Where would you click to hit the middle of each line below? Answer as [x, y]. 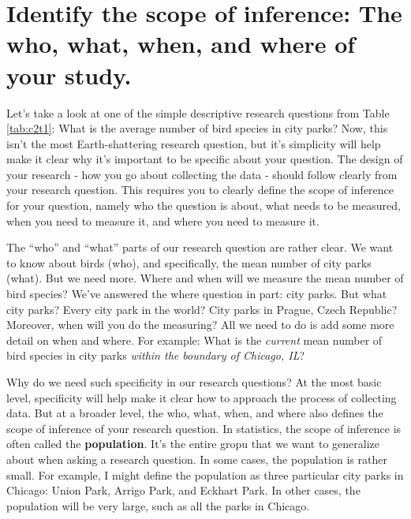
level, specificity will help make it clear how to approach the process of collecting [202, 397]
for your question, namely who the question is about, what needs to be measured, [204, 205]
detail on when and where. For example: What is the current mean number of [194, 340]
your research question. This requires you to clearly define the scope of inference [200, 190]
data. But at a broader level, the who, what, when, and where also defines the [195, 413]
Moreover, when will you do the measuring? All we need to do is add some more [200, 325]
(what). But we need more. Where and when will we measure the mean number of [205, 278]
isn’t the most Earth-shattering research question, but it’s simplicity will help [194, 143]
